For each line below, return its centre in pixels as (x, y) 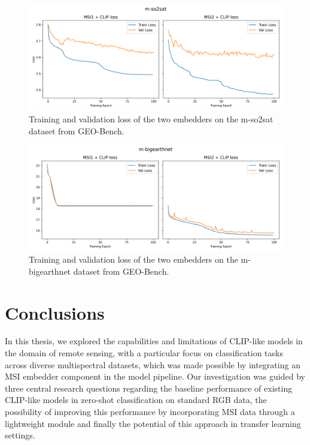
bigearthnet (50, 271)
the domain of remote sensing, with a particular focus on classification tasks (144, 353)
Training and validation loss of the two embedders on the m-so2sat (151, 118)
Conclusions (55, 312)
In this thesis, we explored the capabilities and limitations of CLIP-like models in (154, 341)
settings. (20, 435)
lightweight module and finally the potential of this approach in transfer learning (153, 423)
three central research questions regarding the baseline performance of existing (149, 388)
